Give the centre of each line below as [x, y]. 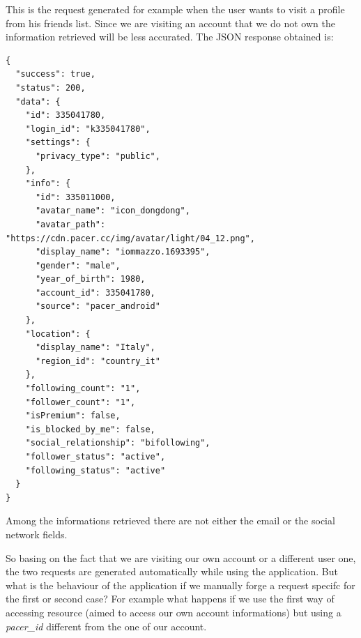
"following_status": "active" [95, 470]
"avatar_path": [70, 224]
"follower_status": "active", [95, 457]
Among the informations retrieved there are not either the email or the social [170, 521]
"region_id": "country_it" [98, 361]
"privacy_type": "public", [98, 156]
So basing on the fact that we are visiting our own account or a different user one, [181, 557]
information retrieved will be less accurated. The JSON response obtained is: [170, 37]
